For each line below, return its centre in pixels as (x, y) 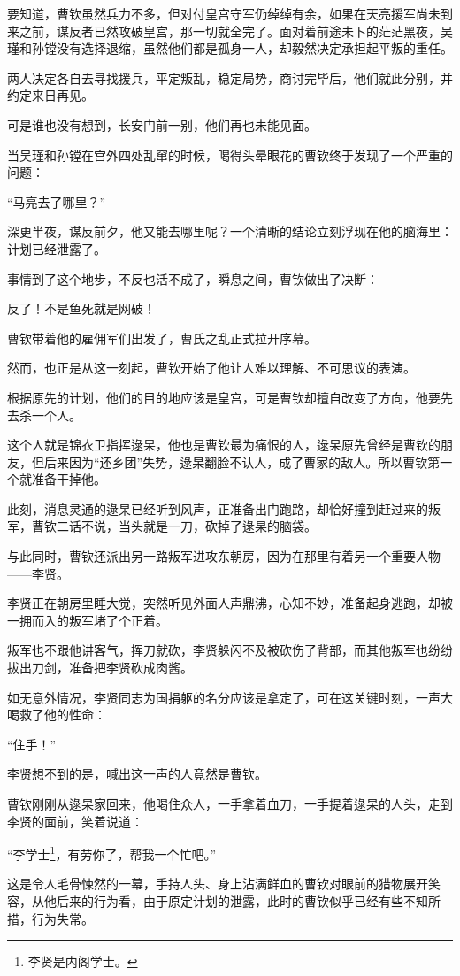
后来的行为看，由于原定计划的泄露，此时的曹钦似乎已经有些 (230, 901)
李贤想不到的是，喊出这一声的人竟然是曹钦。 (137, 774)
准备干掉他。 (69, 479)
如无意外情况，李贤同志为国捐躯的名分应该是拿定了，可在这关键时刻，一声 (224, 697)
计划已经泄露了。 (57, 248)
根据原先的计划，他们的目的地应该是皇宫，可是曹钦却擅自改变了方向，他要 (224, 397)
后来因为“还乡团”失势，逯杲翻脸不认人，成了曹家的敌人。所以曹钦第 (242, 461)
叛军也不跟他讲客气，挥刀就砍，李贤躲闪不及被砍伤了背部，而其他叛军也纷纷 (230, 650)
